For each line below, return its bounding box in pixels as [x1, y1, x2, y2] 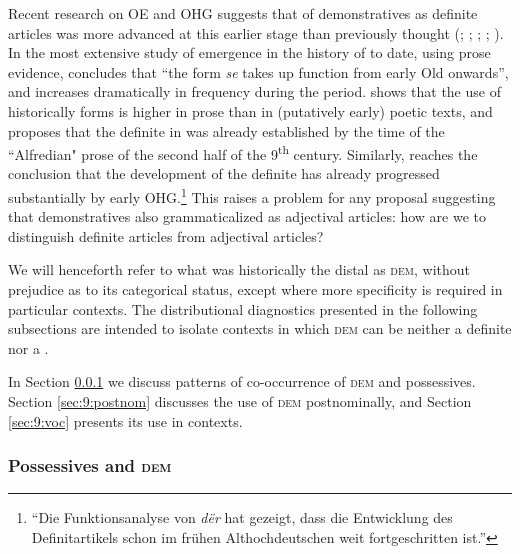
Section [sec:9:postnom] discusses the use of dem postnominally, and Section [8, 391, 472, 411]
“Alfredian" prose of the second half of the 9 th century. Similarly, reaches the [8, 141, 478, 164]
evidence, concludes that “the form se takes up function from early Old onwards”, [8, 61, 509, 82]
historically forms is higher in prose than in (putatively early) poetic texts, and [8, 100, 493, 121]
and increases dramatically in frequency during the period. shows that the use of [8, 81, 501, 102]
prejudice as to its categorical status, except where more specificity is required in [8, 279, 503, 300]
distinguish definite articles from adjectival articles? [8, 225, 324, 246]
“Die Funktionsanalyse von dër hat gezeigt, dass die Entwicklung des [31, 507, 453, 528]
